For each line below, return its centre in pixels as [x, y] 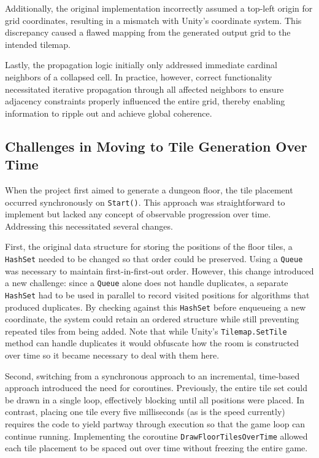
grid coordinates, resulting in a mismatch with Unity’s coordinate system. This [153, 20]
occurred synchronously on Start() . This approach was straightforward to [145, 202]
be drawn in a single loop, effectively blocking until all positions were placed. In [155, 399]
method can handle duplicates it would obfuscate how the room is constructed [152, 343]
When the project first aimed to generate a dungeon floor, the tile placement [149, 189]
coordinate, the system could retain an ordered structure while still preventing [152, 319]
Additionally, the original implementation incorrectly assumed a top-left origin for [159, 8]
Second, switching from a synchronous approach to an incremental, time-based [152, 375]
